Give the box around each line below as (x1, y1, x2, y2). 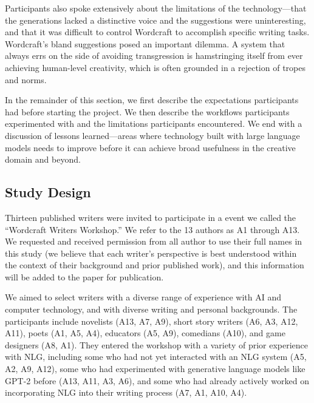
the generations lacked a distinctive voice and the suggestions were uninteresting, (5, 13, 306, 26)
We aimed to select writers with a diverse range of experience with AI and (5, 291, 281, 303)
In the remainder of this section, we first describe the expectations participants (5, 93, 299, 106)
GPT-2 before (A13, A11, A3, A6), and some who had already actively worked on (5, 374, 309, 387)
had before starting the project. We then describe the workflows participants (5, 105, 290, 118)
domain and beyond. (5, 153, 81, 166)
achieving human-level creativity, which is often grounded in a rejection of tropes (5, 61, 305, 73)
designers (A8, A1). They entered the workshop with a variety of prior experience (5, 338, 309, 351)
